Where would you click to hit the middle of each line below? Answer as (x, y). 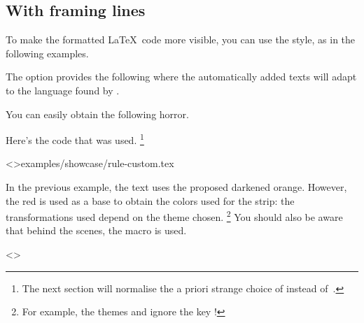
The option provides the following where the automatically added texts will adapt (181, 77)
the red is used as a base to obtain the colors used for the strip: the (150, 200)
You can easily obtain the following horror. (97, 114)
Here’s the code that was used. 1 (75, 139)
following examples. (47, 53)
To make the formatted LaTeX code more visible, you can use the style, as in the (181, 40)
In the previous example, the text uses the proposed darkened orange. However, (176, 187)
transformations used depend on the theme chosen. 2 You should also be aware (174, 216)
